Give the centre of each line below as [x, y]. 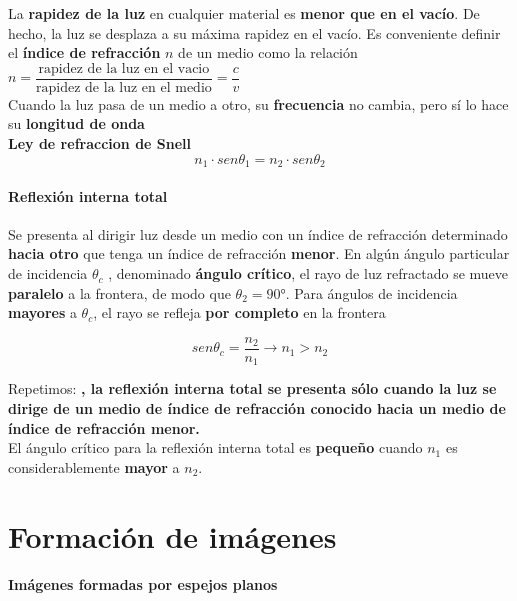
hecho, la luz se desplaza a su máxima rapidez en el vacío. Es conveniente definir [254, 32]
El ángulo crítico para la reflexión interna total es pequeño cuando [215, 447]
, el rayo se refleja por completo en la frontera [239, 312]
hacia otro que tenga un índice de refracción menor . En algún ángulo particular [259, 253]
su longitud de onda [76, 123]
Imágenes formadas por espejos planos [143, 584]
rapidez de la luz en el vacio [124, 68]
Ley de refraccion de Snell [100, 143]
